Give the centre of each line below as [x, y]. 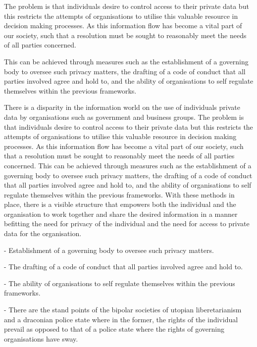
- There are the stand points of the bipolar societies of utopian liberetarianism [123, 310]
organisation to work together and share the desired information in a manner [121, 214]
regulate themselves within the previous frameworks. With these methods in [119, 194]
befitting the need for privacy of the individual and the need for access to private [127, 223]
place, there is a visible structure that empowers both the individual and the [120, 204]
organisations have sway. [41, 338]
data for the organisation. [43, 233]
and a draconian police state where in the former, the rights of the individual [121, 319]
